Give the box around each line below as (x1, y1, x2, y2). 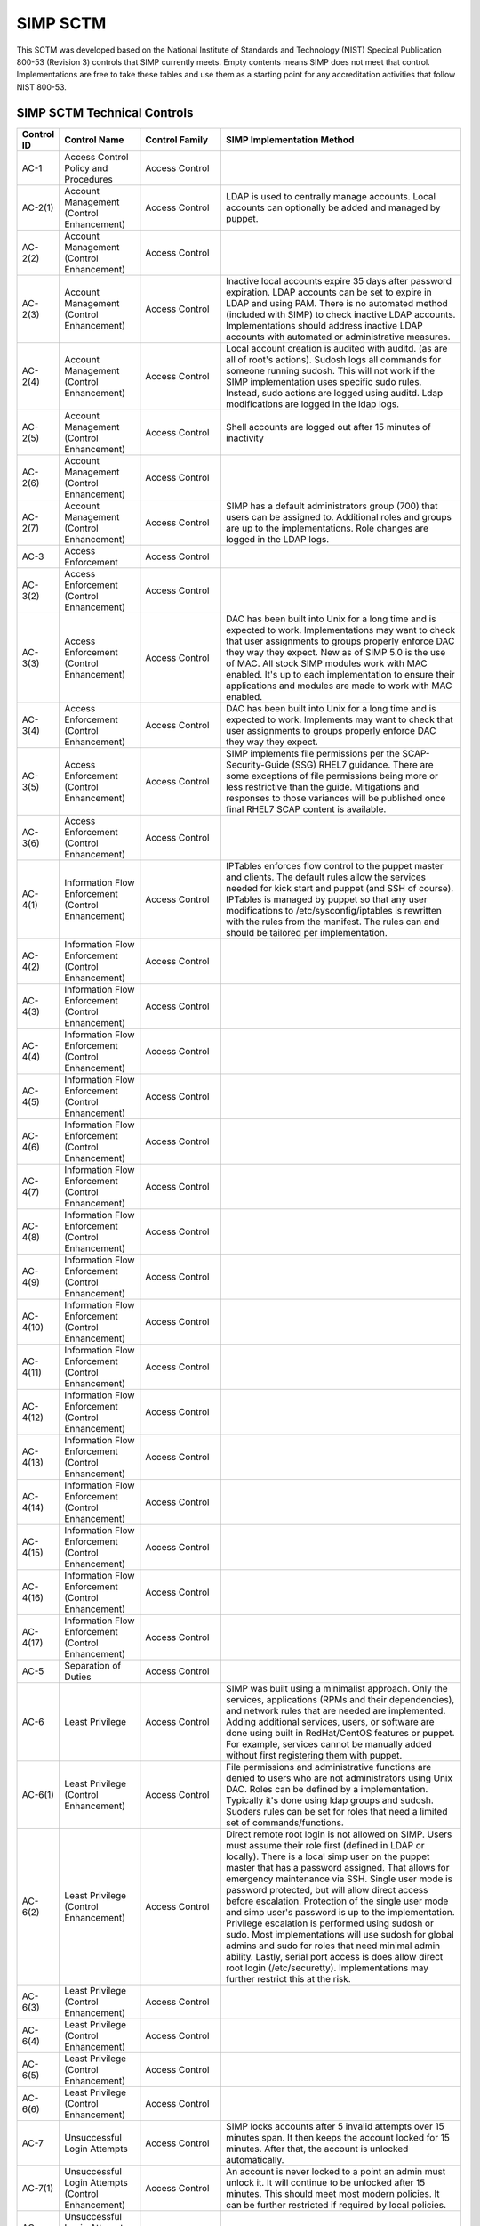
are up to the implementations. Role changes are (225, 522, 429, 534)
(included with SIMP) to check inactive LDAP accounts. (225, 308, 456, 321)
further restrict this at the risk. (225, 1972, 351, 1985)
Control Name (63, 134, 124, 146)
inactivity (225, 432, 264, 444)
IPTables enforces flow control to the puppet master (225, 859, 444, 872)
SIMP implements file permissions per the (225, 747, 400, 760)
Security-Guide (225, 758, 290, 770)
